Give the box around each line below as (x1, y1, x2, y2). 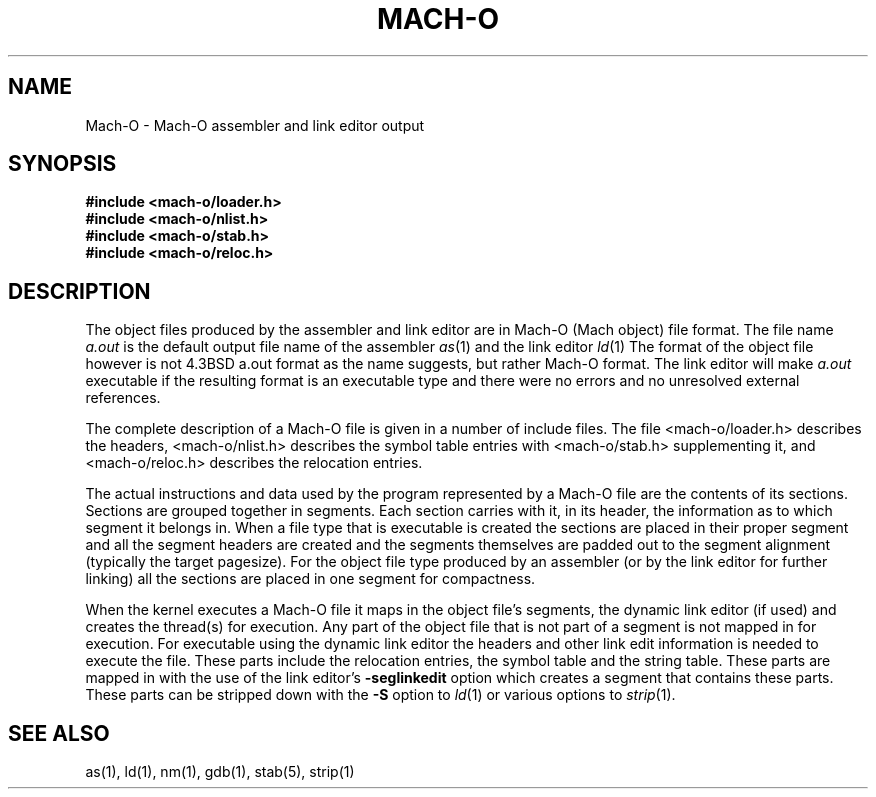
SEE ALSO (8, 720, 110, 746)
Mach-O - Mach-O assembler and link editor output (85, 116, 425, 134)
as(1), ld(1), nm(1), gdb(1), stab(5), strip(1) (85, 763, 355, 781)
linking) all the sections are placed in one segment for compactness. (85, 570, 536, 588)
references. (85, 389, 161, 407)
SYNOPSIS (8, 151, 117, 177)
